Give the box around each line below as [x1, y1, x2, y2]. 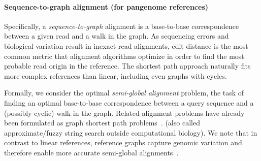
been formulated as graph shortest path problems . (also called [4, 117, 200, 128]
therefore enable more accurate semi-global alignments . [4, 147, 179, 157]
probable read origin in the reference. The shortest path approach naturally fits [4, 60, 251, 71]
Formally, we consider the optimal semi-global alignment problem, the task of [4, 87, 244, 98]
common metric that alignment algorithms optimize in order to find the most [4, 50, 244, 61]
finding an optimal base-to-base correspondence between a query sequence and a [4, 97, 254, 108]
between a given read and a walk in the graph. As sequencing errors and [4, 30, 229, 41]
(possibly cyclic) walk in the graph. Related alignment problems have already [4, 107, 245, 118]
